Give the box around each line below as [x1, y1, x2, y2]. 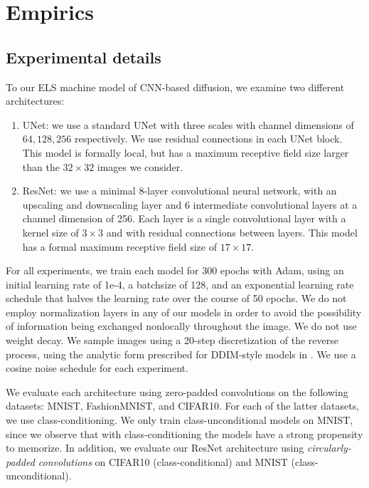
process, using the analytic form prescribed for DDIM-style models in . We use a [6, 346, 356, 361]
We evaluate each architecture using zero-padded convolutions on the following [6, 384, 348, 399]
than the [22, 159, 60, 174]
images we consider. [97, 159, 183, 174]
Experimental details [6, 46, 161, 68]
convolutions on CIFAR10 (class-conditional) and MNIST [38, 454, 288, 469]
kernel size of [22, 224, 79, 239]
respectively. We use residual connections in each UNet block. [74, 131, 343, 146]
